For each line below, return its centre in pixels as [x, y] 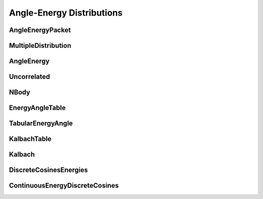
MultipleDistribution [40, 46]
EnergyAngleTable [37, 108]
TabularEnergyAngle [41, 124]
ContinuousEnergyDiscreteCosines [64, 186]
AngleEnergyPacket [40, 30]
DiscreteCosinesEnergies [48, 170]
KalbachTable [30, 139]
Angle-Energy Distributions [66, 13]
